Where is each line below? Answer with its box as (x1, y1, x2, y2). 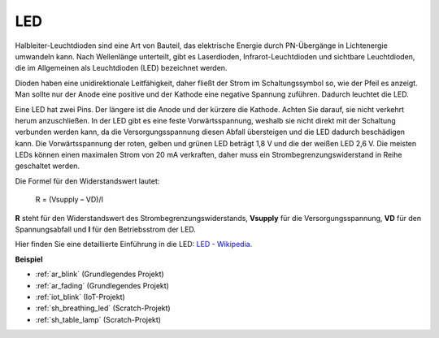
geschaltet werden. (15, 161, 80, 171)
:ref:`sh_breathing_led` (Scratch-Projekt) (35, 303, 171, 313)
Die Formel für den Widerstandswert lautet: (15, 175, 160, 186)
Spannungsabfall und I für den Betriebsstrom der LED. (15, 224, 197, 235)
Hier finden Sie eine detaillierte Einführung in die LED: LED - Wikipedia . (15, 240, 253, 249)
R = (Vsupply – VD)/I (35, 195, 103, 205)
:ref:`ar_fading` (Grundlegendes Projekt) (35, 280, 170, 290)
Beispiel (15, 254, 43, 264)
